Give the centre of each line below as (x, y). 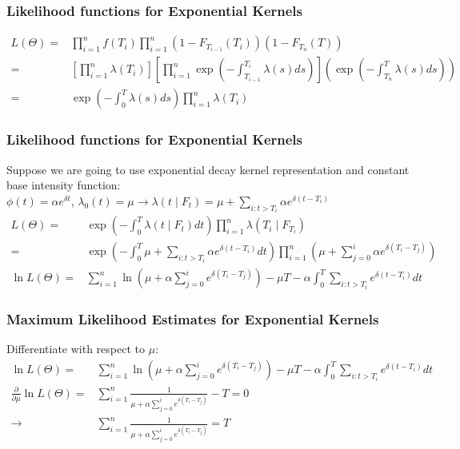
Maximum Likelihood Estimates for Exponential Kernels (193, 319)
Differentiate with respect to (76, 349)
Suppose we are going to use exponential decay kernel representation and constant (208, 169)
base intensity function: (64, 185)
